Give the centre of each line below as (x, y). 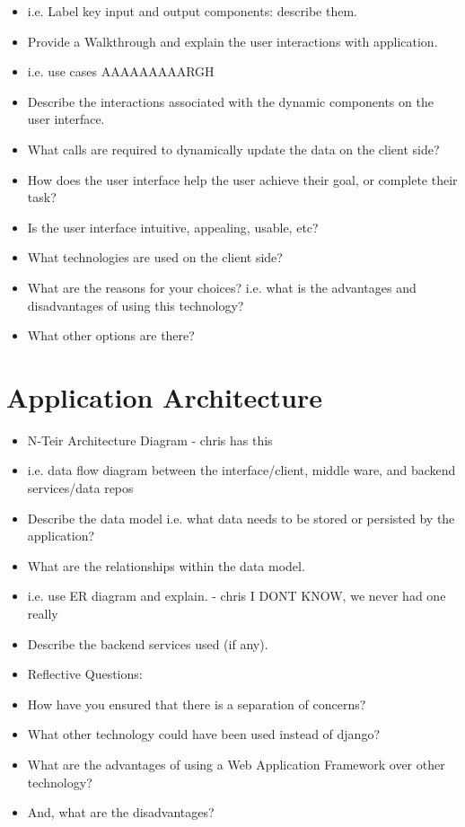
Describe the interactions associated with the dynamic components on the (230, 101)
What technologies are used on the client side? (155, 257)
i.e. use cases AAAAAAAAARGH (121, 71)
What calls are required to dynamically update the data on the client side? (233, 149)
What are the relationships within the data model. (166, 565)
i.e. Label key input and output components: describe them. (192, 11)
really (43, 613)
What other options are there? (111, 335)
